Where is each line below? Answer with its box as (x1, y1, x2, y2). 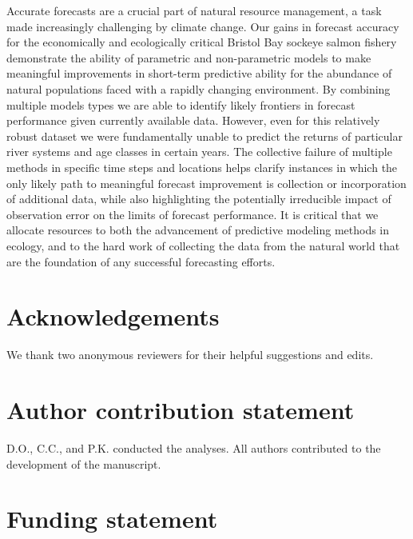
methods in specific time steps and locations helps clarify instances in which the (6, 158, 398, 175)
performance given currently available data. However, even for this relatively (6, 112, 380, 129)
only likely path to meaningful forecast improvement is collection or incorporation (6, 174, 407, 191)
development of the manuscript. (6, 455, 161, 472)
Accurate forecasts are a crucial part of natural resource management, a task (6, 2, 382, 18)
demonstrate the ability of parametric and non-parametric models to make (6, 49, 371, 66)
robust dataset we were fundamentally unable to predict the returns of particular (6, 127, 403, 144)
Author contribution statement (6, 393, 355, 425)
